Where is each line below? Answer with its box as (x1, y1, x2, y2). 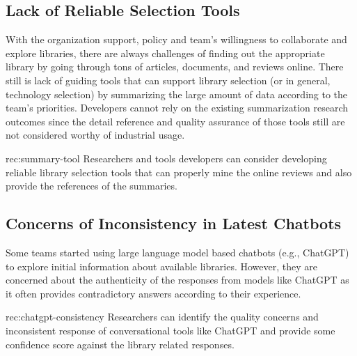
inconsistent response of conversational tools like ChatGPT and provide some (6, 323, 335, 337)
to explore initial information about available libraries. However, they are (6, 258, 317, 273)
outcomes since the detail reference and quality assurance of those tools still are (6, 114, 345, 128)
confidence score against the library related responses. (6, 336, 235, 351)
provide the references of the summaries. (6, 178, 177, 193)
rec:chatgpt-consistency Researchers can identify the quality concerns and (6, 309, 319, 324)
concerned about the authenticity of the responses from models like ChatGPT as (6, 272, 349, 287)
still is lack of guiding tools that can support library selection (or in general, (6, 72, 331, 87)
